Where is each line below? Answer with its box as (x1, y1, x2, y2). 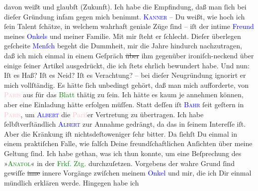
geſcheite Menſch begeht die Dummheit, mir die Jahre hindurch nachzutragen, (4, 40, 242, 51)
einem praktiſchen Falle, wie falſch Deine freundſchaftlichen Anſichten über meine (4, 138, 253, 149)
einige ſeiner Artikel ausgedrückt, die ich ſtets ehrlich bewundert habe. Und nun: (4, 60, 250, 70)
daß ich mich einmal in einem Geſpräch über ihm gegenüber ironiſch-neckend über (4, 50, 254, 60)
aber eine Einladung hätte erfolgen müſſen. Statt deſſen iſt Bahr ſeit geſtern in (4, 99, 244, 109)
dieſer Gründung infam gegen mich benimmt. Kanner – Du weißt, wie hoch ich (4, 11, 245, 21)
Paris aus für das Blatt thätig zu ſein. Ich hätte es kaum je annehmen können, (4, 89, 244, 100)
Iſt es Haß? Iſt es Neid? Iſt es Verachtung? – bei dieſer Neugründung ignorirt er (4, 70, 246, 80)
